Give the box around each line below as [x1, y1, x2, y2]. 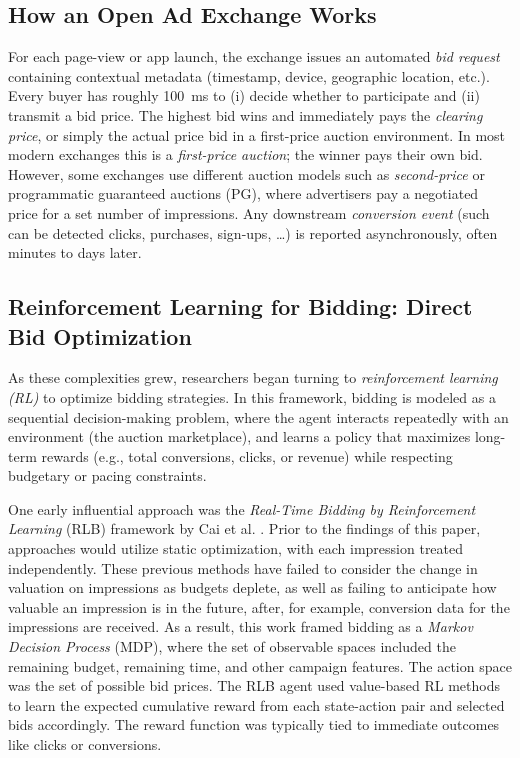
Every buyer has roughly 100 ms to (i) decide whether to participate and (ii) [8, 85, 480, 106]
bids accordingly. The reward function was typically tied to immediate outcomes [8, 714, 500, 735]
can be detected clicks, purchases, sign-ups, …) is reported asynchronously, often [8, 222, 498, 243]
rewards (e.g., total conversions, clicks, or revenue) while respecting [41, 445, 453, 466]
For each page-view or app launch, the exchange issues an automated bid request [8, 46, 500, 67]
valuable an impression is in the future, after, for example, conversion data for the [8, 596, 510, 617]
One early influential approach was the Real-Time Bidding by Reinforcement [8, 498, 476, 519]
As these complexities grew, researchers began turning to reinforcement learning [8, 367, 498, 388]
